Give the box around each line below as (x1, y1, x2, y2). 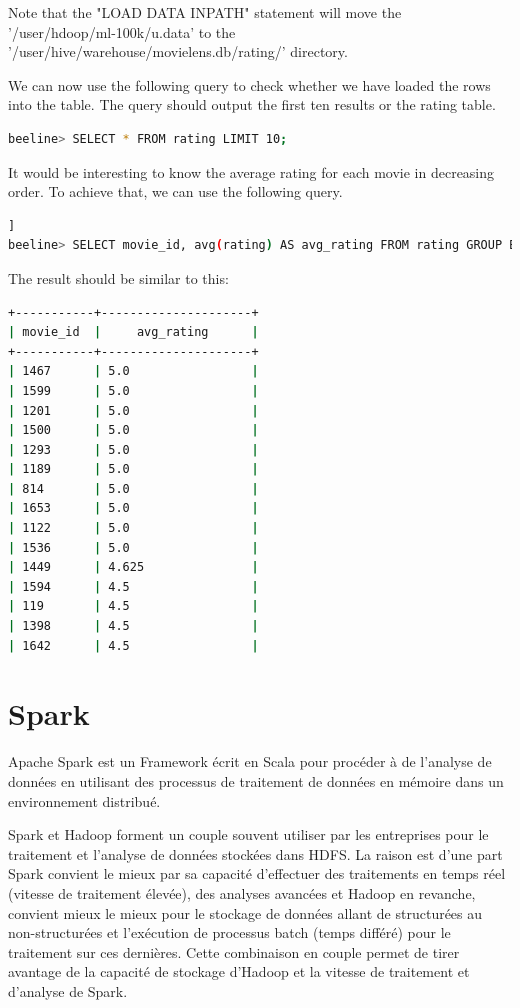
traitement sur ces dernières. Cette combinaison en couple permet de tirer (8, 941, 460, 962)
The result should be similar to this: (8, 267, 229, 288)
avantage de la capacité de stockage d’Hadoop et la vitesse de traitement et (8, 961, 470, 982)
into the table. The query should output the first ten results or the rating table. (8, 94, 496, 115)
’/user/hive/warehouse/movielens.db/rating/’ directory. (8, 41, 348, 62)
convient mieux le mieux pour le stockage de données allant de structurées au (8, 902, 483, 923)
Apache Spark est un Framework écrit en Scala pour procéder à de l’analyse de (8, 751, 492, 772)
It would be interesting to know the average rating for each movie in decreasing (8, 161, 495, 182)
